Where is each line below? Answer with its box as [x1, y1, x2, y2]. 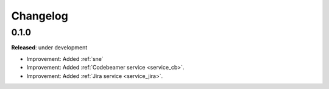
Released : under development [11, 44, 88, 51]
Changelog [11, 9, 68, 23]
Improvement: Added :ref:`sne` [26, 55, 104, 62]
